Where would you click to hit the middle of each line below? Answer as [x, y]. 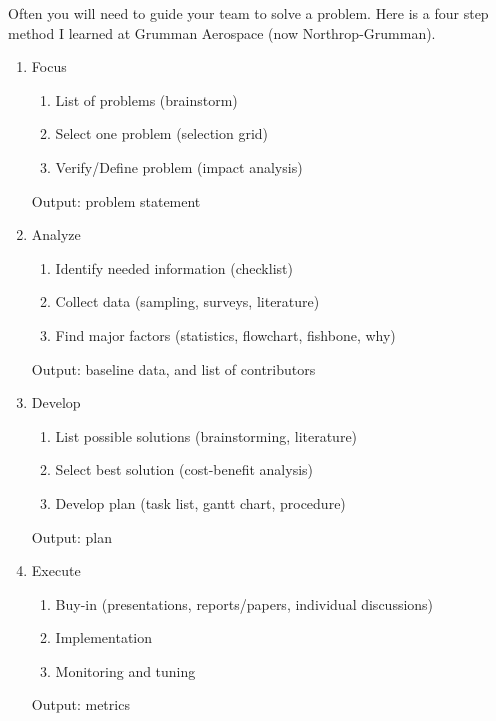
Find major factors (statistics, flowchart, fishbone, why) [225, 334]
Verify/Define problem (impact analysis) [179, 166]
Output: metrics [80, 704]
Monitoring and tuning [125, 670]
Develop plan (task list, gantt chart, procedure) [200, 502]
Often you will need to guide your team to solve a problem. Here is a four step [248, 13]
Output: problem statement [116, 200]
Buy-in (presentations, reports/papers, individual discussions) [244, 603]
